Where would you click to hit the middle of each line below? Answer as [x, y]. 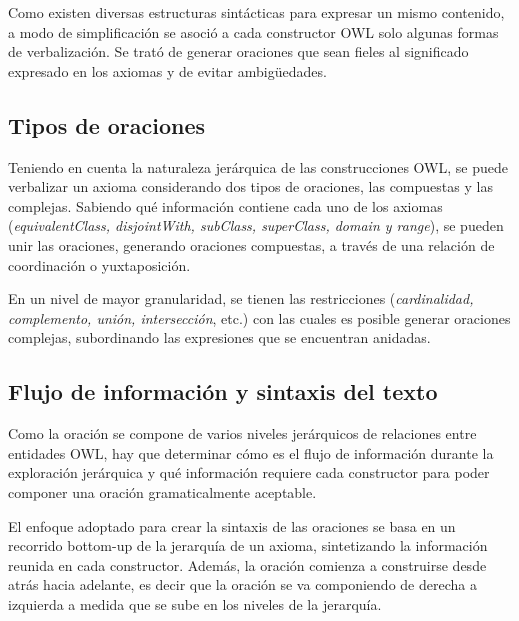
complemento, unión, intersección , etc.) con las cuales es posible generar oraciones [259, 317]
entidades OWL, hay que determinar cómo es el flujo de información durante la [251, 452]
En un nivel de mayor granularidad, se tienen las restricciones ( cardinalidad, [241, 298]
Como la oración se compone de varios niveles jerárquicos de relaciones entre [242, 433]
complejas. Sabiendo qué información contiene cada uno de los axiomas [225, 205]
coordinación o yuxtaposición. [99, 264]
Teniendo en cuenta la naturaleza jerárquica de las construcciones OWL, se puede [258, 166]
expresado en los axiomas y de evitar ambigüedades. [167, 70]
